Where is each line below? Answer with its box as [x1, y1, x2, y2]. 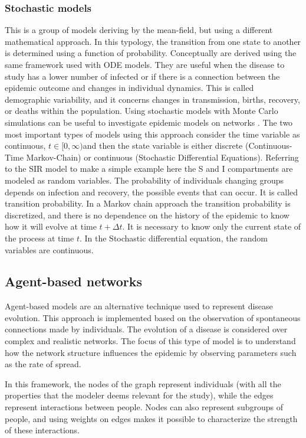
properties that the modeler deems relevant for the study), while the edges [5, 389, 274, 401]
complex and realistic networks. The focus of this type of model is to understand [5, 335, 296, 347]
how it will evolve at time [5, 220, 97, 233]
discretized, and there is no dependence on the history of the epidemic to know [5, 208, 289, 221]
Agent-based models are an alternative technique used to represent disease [5, 300, 273, 312]
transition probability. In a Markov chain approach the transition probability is [5, 197, 291, 210]
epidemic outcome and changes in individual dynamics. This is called [5, 81, 254, 94]
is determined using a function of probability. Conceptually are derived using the [5, 47, 297, 59]
